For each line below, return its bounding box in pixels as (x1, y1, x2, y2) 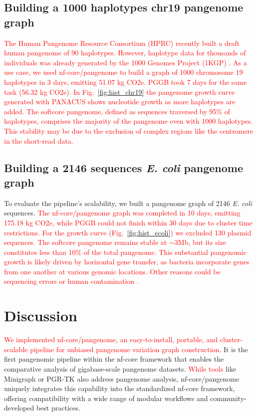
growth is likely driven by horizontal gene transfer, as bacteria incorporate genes (4, 256, 250, 267)
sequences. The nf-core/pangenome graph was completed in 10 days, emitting (4, 208, 241, 218)
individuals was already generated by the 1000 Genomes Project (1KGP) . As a (4, 57, 247, 67)
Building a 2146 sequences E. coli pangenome (4, 160, 243, 175)
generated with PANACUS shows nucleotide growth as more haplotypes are (4, 96, 236, 107)
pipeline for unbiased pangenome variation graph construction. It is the (30, 344, 248, 354)
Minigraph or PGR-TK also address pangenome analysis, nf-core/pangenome (4, 373, 240, 384)
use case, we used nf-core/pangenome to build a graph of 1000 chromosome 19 (4, 67, 243, 77)
